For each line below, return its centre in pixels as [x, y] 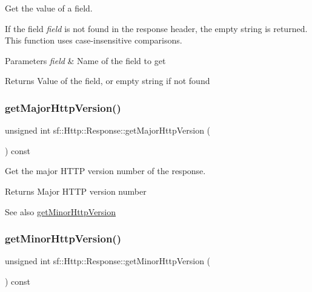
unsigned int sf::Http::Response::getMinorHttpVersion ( [108, 261]
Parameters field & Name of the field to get [85, 60]
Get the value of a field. [49, 8]
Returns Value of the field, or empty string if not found [108, 81]
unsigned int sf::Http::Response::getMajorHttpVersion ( [108, 130]
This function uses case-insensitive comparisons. [94, 40]
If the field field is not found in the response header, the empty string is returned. [156, 28]
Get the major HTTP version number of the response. [105, 171]
